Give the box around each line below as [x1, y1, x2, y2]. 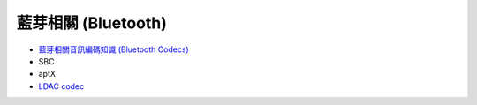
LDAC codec [38, 80, 85, 92]
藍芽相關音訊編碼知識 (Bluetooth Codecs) [38, 44, 189, 55]
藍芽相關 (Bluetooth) [16, 13, 168, 33]
